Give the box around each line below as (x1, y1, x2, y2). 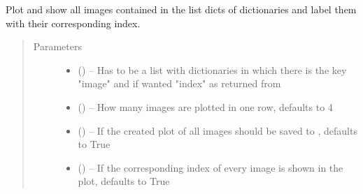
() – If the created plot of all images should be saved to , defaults (78, 123, 357, 137)
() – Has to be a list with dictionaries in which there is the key (78, 62, 347, 77)
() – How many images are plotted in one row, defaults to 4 (78, 99, 333, 114)
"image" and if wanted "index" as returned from (78, 76, 281, 91)
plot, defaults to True (78, 174, 170, 188)
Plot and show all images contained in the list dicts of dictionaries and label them (6, 2, 357, 16)
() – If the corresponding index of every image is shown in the (78, 160, 343, 174)
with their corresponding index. (6, 15, 141, 30)
